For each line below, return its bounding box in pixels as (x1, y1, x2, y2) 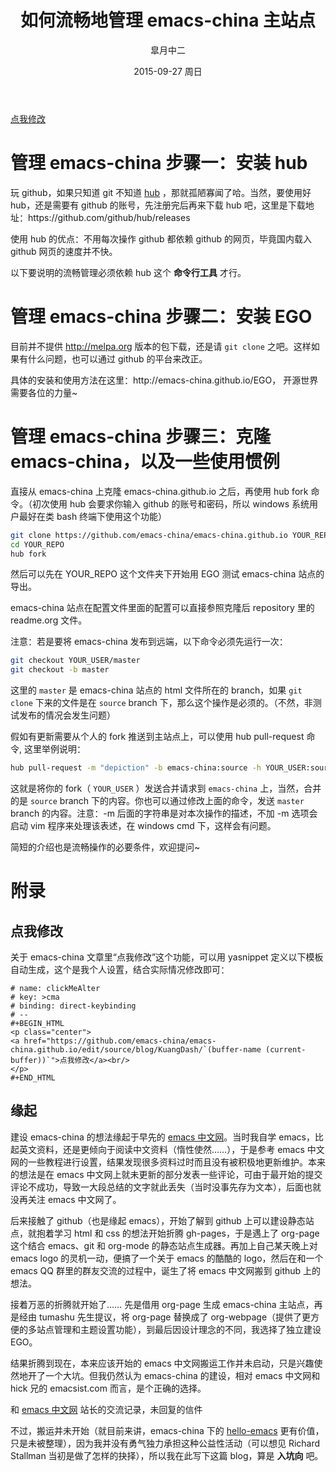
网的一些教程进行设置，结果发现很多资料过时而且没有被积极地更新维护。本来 (10, 1156, 326, 1168)
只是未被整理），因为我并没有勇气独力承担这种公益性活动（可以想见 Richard (10, 1437, 321, 1449)
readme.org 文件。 (10, 614, 88, 626)
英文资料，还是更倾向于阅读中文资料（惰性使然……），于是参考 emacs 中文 (18, 1143, 325, 1155)
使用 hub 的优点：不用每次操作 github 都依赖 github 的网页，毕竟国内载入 (10, 232, 313, 245)
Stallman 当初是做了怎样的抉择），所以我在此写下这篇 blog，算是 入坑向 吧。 (10, 1449, 324, 1461)
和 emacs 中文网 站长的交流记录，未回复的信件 (10, 1403, 203, 1415)
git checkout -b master (10, 665, 110, 675)
